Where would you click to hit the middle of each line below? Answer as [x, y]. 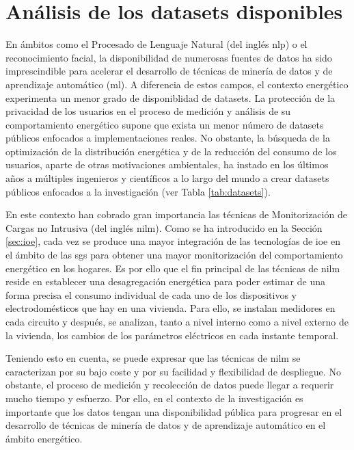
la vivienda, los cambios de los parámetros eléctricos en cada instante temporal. [172, 335]
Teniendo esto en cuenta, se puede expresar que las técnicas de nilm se [153, 358]
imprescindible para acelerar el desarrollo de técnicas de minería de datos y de [169, 71]
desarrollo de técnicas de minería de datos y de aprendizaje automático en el [166, 425]
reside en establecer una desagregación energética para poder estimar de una [165, 281]
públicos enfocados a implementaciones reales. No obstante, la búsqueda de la [168, 138]
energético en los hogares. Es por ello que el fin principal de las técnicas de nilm [173, 268]
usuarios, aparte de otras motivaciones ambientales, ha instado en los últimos [167, 164]
